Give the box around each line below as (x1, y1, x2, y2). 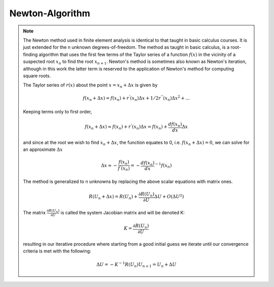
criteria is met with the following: (23, 248, 91, 254)
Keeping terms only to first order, (23, 109, 92, 115)
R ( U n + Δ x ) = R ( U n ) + (89, 194, 138, 201)
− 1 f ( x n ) (155, 162, 172, 170)
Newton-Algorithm (9, 8, 90, 19)
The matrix (23, 209, 46, 215)
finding (23, 51, 38, 57)
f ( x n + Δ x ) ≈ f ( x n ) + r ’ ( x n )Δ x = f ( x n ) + (84, 123, 167, 131)
